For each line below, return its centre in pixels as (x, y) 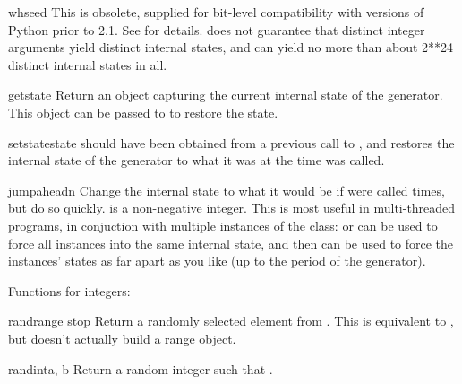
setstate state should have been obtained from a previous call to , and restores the (231, 142)
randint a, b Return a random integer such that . (141, 368)
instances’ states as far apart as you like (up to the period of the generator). (217, 261)
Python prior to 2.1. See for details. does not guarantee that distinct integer (217, 29)
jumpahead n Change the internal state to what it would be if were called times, (227, 190)
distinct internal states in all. (88, 64)
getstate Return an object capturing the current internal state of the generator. (226, 95)
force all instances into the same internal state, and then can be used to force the (231, 243)
